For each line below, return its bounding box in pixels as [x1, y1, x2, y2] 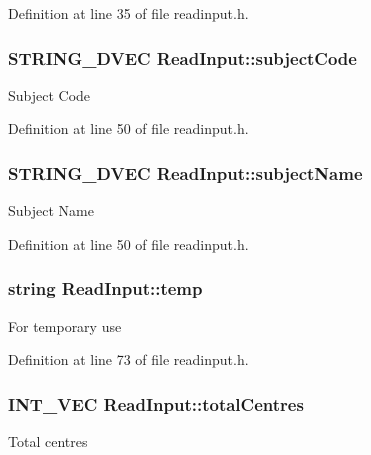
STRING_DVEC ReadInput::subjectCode [8, 45, 357, 70]
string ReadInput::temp [8, 276, 203, 301]
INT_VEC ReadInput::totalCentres [8, 391, 304, 416]
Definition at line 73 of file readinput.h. [8, 349, 249, 370]
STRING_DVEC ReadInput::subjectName [8, 160, 363, 185]
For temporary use [8, 315, 122, 336]
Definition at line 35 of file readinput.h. [8, 3, 249, 23]
